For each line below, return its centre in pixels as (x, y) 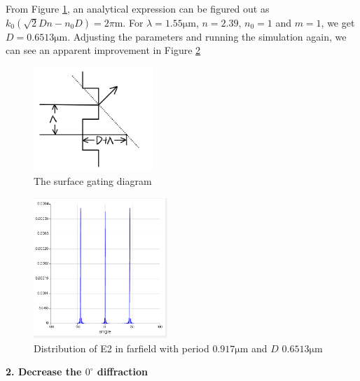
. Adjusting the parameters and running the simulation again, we (207, 36)
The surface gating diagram (93, 181)
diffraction (122, 372)
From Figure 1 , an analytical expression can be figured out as (138, 8)
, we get (338, 22)
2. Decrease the (44, 372)
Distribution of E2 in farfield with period (122, 348)
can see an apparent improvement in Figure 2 (103, 50)
